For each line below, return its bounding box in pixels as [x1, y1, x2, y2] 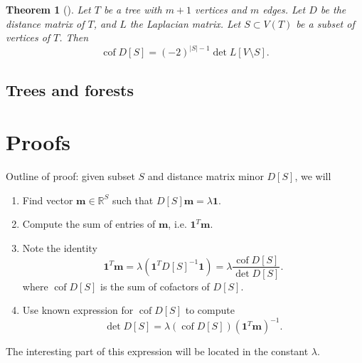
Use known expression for [22, 302, 134, 317]
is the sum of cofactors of [100, 278, 210, 293]
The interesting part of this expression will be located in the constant [6, 344, 309, 359]
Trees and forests [6, 78, 134, 100]
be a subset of [296, 16, 355, 31]
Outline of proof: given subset [6, 169, 135, 184]
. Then [59, 30, 89, 45]
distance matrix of [6, 16, 85, 31]
